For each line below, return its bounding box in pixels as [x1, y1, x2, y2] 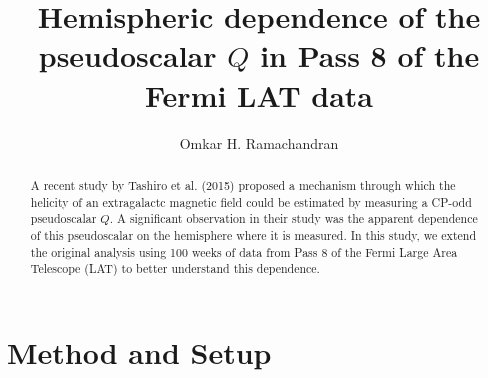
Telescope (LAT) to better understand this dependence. [30, 260, 320, 277]
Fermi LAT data [145, 74, 373, 115]
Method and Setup [7, 331, 272, 372]
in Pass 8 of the [260, 35, 480, 76]
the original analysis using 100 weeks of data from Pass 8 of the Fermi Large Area [30, 243, 458, 260]
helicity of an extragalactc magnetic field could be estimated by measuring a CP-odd [30, 193, 472, 210]
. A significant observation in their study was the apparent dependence [109, 210, 478, 227]
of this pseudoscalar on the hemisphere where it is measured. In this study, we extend [30, 226, 477, 243]
